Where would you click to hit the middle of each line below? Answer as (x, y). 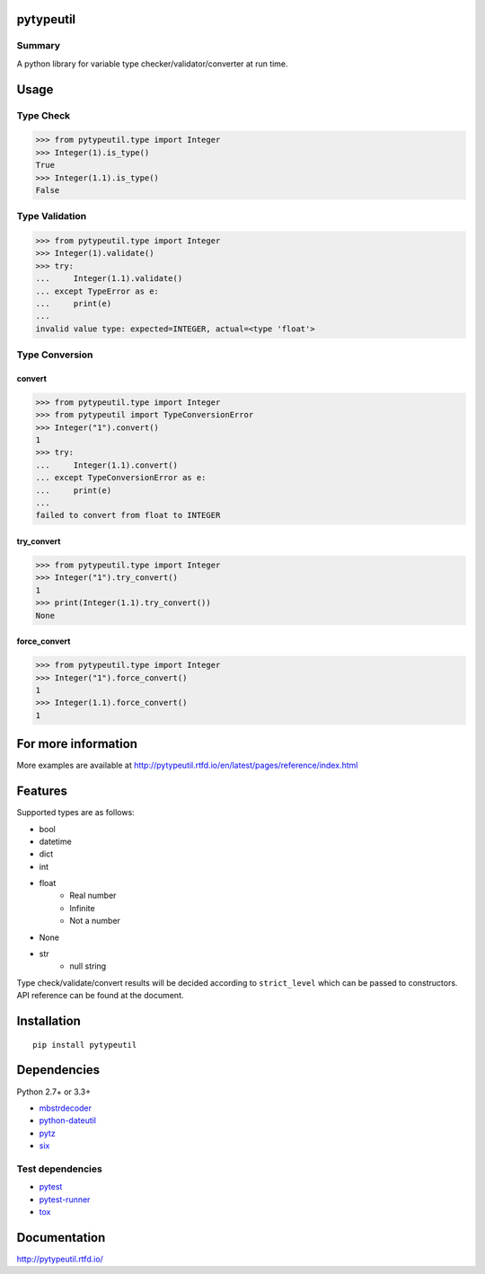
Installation (48, 1021)
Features (42, 791)
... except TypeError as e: (97, 291)
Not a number (95, 921)
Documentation (61, 1238)
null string (88, 966)
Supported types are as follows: (75, 813)
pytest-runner (65, 1199)
